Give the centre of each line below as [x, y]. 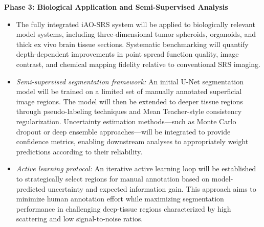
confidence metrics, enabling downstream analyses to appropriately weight [132, 141]
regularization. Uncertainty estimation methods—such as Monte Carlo [126, 121]
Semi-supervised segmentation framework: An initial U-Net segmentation [130, 81]
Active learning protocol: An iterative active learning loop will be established [136, 168]
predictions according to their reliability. [79, 151]
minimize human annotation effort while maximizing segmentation [120, 199]
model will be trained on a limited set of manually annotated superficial [129, 91]
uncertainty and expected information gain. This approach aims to [152, 188]
